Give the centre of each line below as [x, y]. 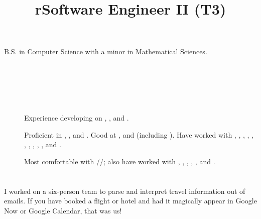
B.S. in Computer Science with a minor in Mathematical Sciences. [106, 51]
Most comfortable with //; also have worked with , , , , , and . [120, 161]
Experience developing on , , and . [77, 117]
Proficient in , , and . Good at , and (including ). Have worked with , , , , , [139, 134]
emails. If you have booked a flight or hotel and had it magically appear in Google [130, 201]
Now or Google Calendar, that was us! [63, 210]
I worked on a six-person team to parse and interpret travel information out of [125, 191]
